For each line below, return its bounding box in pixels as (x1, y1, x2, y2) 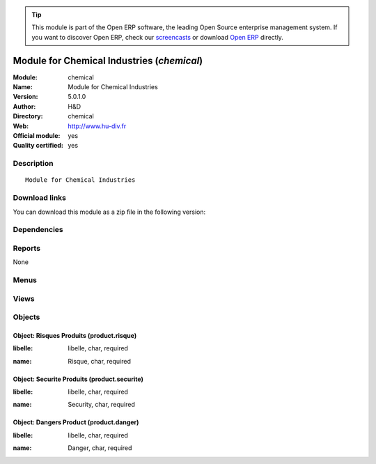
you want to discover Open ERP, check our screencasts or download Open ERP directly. (31, 33, 283, 41)
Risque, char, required (68, 357, 132, 365)
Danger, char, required (68, 444, 132, 452)
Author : (13, 102, 36, 111)
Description (13, 159, 54, 169)
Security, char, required (68, 401, 136, 409)
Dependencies (13, 225, 64, 235)
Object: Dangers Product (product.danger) (13, 418, 139, 426)
